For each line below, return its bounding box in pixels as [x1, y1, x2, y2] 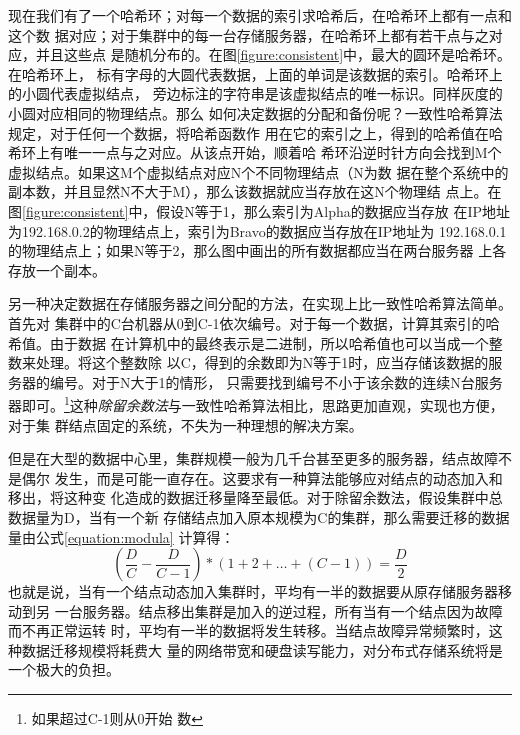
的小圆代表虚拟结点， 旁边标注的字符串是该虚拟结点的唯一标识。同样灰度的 [8, 83, 503, 104]
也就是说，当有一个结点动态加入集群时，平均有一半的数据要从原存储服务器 [8, 581, 498, 602]
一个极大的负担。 [8, 659, 120, 680]
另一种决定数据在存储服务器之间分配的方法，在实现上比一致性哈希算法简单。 [8, 293, 512, 314]
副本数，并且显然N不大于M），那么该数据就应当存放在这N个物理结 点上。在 [8, 181, 502, 202]
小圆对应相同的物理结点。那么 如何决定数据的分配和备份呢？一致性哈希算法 [8, 102, 503, 123]
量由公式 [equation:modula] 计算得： [8, 526, 235, 547]
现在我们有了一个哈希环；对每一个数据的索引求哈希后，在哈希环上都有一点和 [8, 5, 512, 25]
